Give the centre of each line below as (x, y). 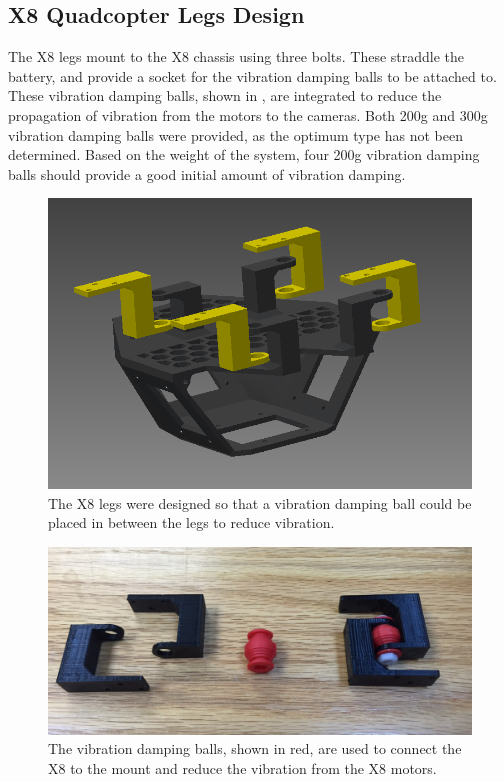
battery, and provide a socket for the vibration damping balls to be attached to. (252, 75)
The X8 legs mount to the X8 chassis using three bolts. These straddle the (236, 56)
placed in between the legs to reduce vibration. (191, 522)
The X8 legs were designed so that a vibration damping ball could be (260, 502)
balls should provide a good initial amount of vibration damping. (207, 173)
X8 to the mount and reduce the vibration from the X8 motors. (242, 768)
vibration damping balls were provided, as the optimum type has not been (235, 134)
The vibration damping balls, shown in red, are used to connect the (255, 748)
